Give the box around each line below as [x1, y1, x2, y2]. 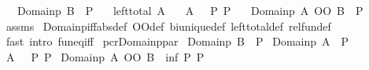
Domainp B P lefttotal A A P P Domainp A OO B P [17, 2, 363, 18]
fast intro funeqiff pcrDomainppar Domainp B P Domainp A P [6, 33, 349, 50]
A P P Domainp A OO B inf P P [6, 48, 205, 64]
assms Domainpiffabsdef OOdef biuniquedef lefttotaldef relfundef [6, 17, 331, 34]
